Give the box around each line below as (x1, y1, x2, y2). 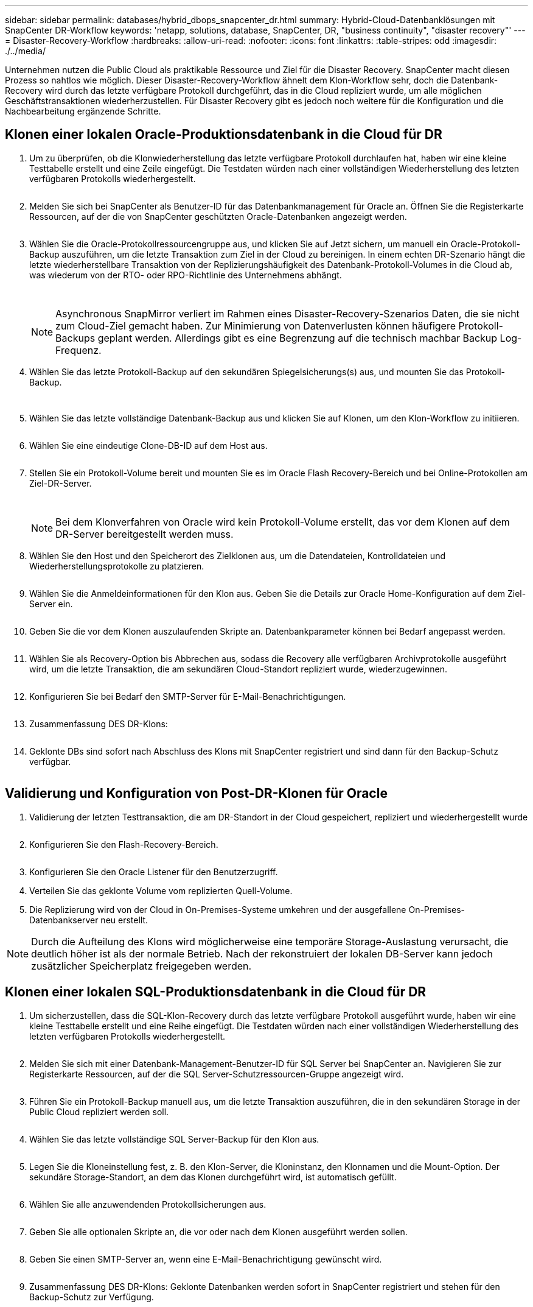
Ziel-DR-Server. (29, 477, 92, 488)
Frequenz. (55, 343, 102, 356)
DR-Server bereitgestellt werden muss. (55, 527, 234, 540)
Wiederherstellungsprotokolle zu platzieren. (29, 560, 204, 571)
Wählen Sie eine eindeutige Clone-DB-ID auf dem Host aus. (29, 440, 268, 451)
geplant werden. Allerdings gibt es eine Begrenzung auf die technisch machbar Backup (97, 331, 498, 344)
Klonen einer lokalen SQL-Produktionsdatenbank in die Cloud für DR (5, 984, 427, 1000)
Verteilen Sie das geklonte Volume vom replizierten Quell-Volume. (29, 885, 293, 896)
